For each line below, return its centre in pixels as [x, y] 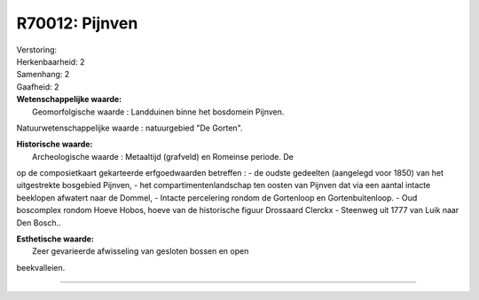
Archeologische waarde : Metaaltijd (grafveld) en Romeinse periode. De [163, 156]
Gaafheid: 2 [38, 87]
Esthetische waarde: [55, 239]
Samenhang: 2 [43, 75]
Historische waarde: [55, 144]
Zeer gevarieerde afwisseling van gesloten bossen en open [141, 251]
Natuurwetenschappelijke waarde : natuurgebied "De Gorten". [130, 128]
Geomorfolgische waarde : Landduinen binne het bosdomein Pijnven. [158, 112]
